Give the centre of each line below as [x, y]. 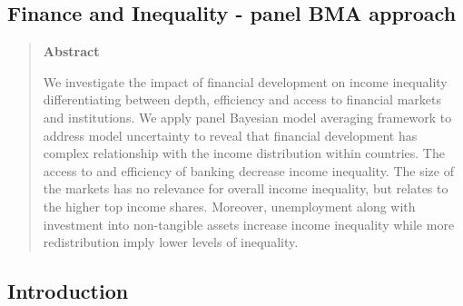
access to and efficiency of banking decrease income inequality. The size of [248, 170]
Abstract [71, 51]
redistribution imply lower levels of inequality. [171, 242]
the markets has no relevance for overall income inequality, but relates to [246, 188]
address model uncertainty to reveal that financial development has [230, 135]
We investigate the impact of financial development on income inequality [245, 81]
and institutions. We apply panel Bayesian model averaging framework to [247, 117]
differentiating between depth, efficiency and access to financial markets [242, 99]
